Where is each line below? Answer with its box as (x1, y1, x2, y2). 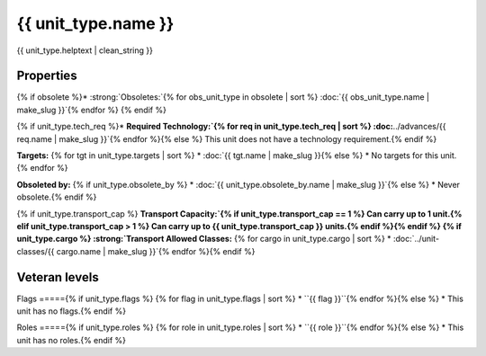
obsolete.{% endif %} (16, 191, 97, 202)
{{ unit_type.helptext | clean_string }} (16, 45, 153, 56)
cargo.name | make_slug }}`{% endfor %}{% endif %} (56, 245, 256, 256)
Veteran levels (16, 270, 99, 285)
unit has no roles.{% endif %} (16, 334, 126, 345)
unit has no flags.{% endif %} (16, 306, 126, 316)
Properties (16, 68, 77, 84)
